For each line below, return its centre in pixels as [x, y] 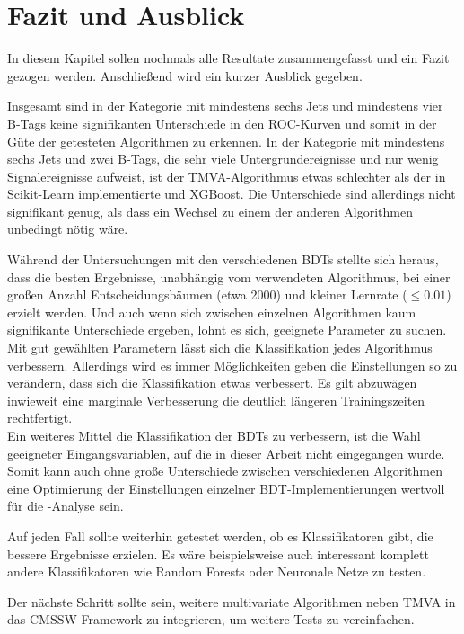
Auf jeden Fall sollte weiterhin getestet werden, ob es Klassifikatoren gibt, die [220, 536]
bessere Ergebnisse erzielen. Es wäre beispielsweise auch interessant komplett [218, 554]
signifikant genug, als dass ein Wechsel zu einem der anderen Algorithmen [210, 211]
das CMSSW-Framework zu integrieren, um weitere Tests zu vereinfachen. [211, 619]
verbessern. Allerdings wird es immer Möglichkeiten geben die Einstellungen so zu [232, 365]
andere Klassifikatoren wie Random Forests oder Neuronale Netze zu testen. [217, 571]
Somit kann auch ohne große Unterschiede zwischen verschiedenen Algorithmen [225, 471]
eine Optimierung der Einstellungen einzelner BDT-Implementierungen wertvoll [226, 488]
